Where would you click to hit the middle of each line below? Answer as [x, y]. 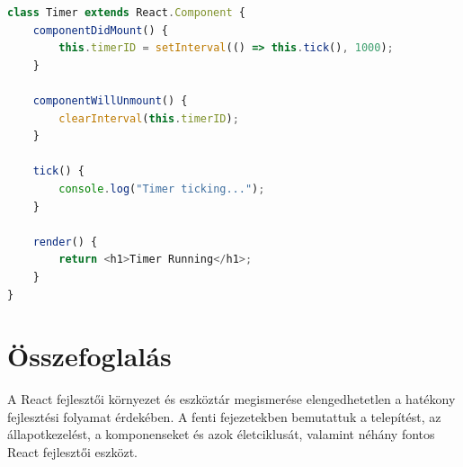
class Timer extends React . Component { [126, 13]
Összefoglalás [89, 356]
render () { [65, 242]
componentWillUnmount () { [110, 100]
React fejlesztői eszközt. [72, 452]
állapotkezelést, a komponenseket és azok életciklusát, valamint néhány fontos [221, 434]
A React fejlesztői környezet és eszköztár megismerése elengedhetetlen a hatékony [231, 399]
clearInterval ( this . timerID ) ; [149, 118]
